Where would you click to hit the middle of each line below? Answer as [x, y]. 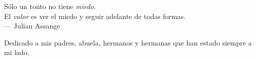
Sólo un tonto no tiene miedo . [50, 6]
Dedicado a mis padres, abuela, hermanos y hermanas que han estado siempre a [128, 42]
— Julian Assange [32, 26]
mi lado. [17, 52]
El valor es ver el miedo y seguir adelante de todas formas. [95, 16]
